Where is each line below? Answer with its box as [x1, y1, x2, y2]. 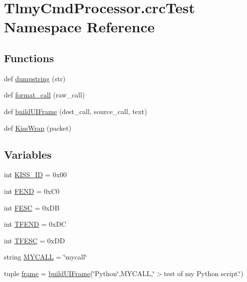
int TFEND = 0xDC [4, 219, 66, 229]
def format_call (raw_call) [4, 90, 85, 100]
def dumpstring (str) [4, 73, 66, 83]
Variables [4, 146, 52, 162]
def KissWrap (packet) [4, 122, 72, 133]
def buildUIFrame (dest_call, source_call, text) [4, 106, 147, 116]
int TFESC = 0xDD [4, 235, 65, 245]
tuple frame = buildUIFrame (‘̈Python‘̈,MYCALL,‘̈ [4, 268, 155, 278]
